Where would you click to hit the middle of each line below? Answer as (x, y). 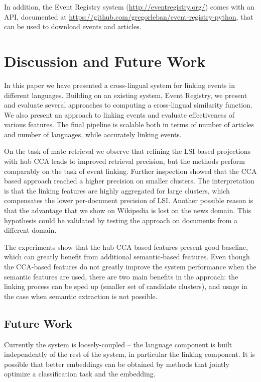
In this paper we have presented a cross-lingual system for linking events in (119, 85)
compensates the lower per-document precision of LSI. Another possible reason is (129, 200)
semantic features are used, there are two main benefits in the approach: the (121, 276)
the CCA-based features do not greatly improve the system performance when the (130, 266)
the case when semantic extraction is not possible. (81, 296)
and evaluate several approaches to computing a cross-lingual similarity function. (128, 105)
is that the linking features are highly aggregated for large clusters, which (117, 190)
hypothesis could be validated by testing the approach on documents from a (121, 220)
